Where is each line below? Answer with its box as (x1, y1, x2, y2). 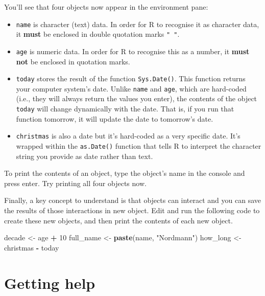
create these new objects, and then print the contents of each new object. (4, 215, 233, 225)
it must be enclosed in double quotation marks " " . (16, 29, 180, 39)
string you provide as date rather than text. (16, 150, 153, 161)
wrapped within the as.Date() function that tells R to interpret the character (16, 140, 261, 151)
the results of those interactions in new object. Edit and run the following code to (4, 205, 260, 215)
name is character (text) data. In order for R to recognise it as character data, (16, 18, 259, 29)
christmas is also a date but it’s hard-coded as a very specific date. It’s (16, 130, 240, 141)
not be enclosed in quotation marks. (16, 56, 130, 66)
